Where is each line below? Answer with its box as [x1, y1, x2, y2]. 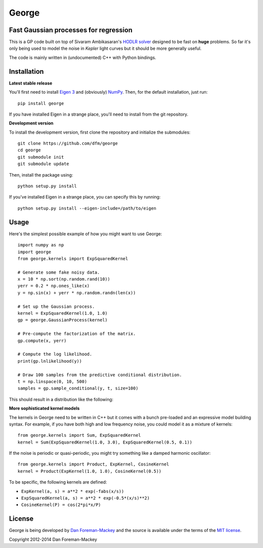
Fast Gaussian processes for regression [9, 26, 132, 34]
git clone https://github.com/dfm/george [18, 141, 118, 146]
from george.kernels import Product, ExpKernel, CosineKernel [18, 462, 169, 467]
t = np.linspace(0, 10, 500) [18, 379, 87, 384]
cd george [18, 147, 41, 153]
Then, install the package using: [9, 172, 73, 178]
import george [18, 249, 51, 255]
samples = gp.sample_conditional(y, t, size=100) [18, 386, 139, 391]
